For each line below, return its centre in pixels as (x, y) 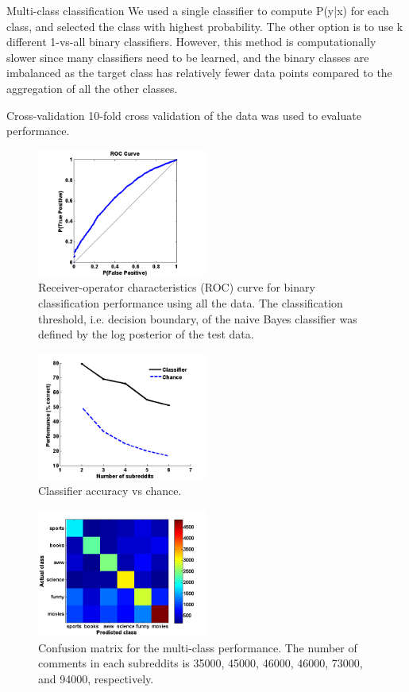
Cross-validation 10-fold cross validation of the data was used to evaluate (184, 115)
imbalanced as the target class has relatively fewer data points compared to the (199, 73)
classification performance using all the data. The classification (191, 302)
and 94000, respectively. (96, 678)
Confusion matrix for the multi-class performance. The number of (198, 647)
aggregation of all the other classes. (92, 88)
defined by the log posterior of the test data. (146, 334)
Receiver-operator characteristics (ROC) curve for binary (177, 287)
